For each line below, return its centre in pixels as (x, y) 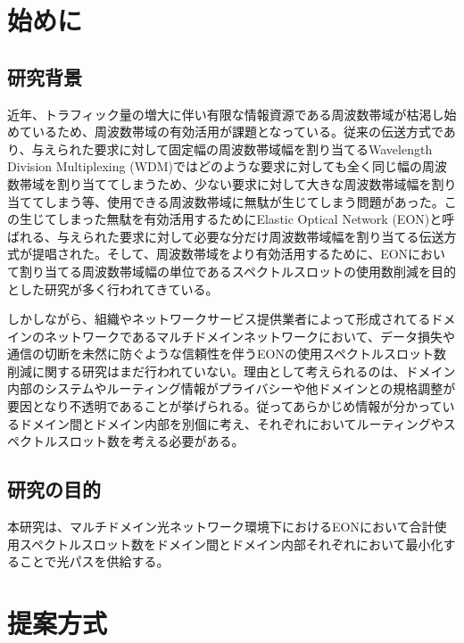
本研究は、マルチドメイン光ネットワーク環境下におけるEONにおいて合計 (221, 527)
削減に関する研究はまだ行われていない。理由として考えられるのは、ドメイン (232, 371)
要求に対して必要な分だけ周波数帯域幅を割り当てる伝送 (282, 236)
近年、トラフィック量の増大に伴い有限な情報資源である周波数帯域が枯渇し (226, 114)
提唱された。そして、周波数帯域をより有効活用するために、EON (220, 254)
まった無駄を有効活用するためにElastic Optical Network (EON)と (256, 219)
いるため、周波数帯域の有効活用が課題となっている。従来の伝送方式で (237, 132)
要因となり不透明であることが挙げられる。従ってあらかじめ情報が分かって (225, 406)
